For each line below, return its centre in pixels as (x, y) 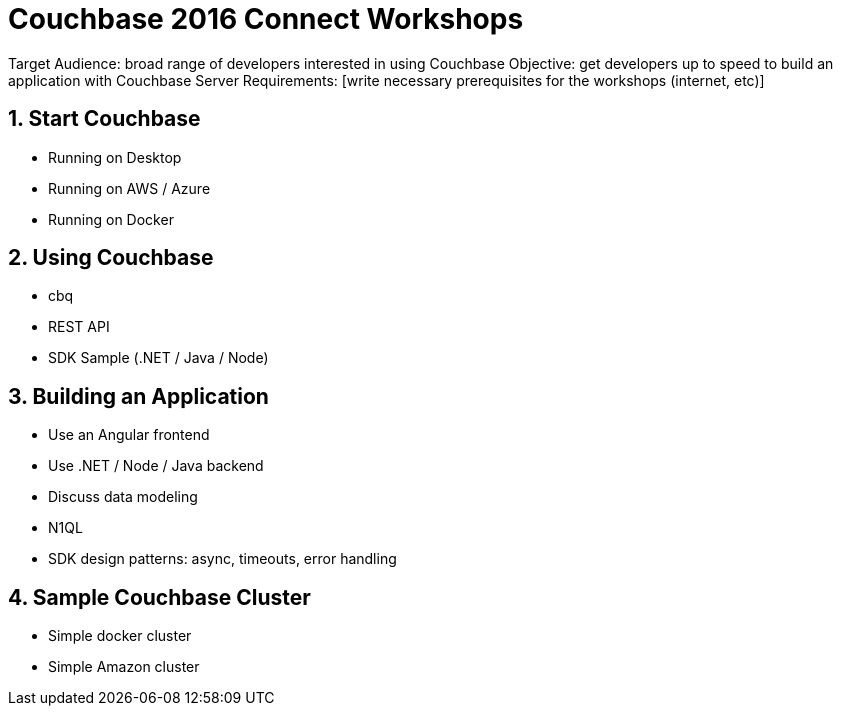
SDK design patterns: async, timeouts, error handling (222, 559)
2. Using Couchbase (111, 258)
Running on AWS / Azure (129, 188)
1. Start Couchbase (104, 119)
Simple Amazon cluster (124, 667)
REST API (79, 327)
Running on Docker (111, 219)
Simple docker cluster (120, 636)
